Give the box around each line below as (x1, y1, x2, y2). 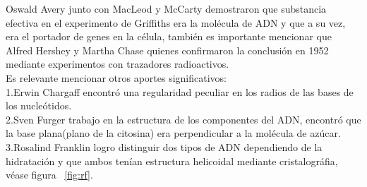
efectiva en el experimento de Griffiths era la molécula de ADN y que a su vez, (6, 15, 346, 30)
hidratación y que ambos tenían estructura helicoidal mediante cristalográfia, (6, 153, 338, 168)
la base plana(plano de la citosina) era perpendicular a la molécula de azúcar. (6, 126, 341, 140)
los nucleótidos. (6, 98, 72, 113)
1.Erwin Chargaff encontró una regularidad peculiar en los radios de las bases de (6, 84, 354, 99)
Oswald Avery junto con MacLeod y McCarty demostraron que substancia (6, 1, 327, 16)
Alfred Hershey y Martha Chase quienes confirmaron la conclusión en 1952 (6, 42, 329, 57)
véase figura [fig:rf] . (6, 167, 93, 182)
